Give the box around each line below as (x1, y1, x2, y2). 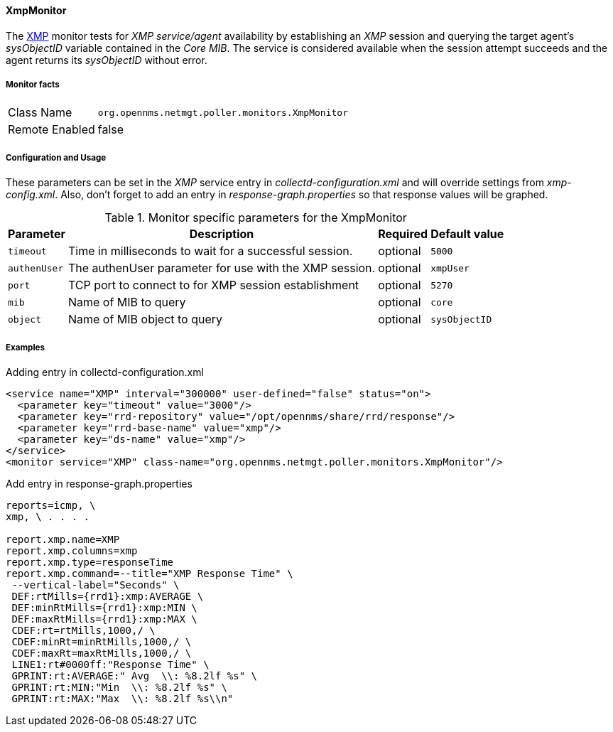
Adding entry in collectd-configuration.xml (6, 365, 204, 378)
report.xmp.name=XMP (6, 533, 120, 545)
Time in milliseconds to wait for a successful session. (67, 244, 353, 259)
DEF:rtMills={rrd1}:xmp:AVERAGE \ (11, 590, 204, 602)
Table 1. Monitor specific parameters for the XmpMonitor (104, 210, 407, 225)
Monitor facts (6, 80, 60, 90)
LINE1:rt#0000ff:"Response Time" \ (11, 658, 210, 670)
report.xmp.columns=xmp (6, 544, 138, 556)
